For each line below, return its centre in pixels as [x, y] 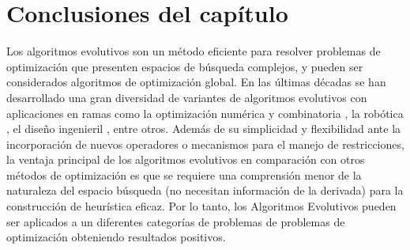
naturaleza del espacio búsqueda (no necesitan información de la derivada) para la [205, 190]
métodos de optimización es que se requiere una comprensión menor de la [184, 174]
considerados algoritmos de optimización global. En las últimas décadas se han [196, 82]
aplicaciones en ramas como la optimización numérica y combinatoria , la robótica [205, 113]
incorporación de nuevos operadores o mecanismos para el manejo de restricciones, [205, 144]
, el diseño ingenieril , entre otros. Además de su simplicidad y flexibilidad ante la [204, 129]
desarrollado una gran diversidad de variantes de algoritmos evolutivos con [187, 97]
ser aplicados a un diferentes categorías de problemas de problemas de [176, 221]
